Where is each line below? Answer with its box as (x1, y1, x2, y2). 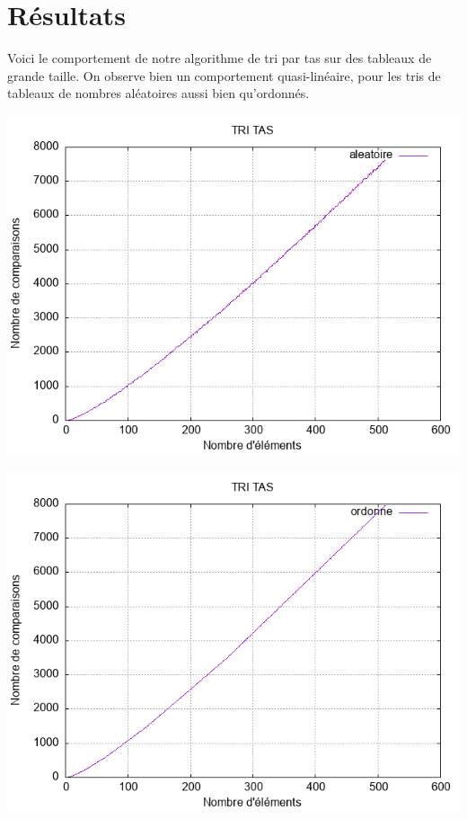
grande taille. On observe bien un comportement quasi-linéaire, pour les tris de (7, 66, 441, 85)
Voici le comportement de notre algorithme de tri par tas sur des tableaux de (7, 49, 432, 67)
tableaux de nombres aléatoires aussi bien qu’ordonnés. (7, 84, 310, 102)
